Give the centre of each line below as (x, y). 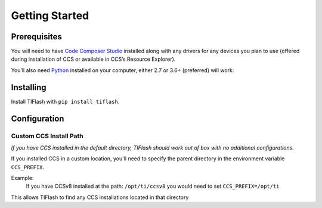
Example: (22, 178)
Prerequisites (36, 37)
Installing (29, 87)
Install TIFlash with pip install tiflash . (65, 101)
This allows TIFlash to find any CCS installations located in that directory (100, 197)
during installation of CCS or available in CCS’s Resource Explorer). (93, 59)
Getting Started (50, 15)
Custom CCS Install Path (47, 136)
